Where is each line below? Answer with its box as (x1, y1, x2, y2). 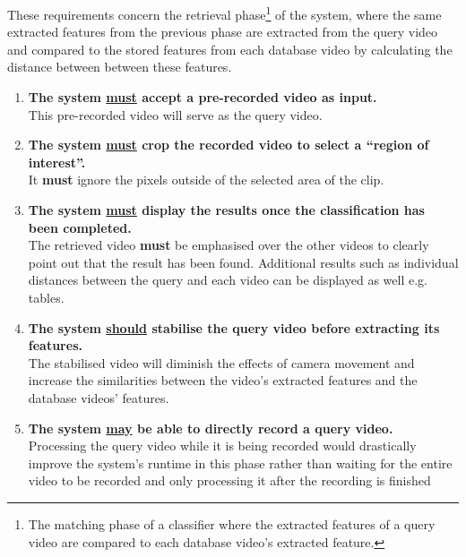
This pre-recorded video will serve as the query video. (28, 105, 323, 124)
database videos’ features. (28, 388, 169, 407)
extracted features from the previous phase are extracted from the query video (7, 22, 438, 41)
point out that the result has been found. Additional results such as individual (28, 253, 459, 271)
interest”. (28, 152, 86, 171)
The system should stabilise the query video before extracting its (28, 318, 440, 337)
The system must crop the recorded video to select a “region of (28, 135, 429, 154)
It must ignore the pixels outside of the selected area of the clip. (28, 170, 384, 189)
